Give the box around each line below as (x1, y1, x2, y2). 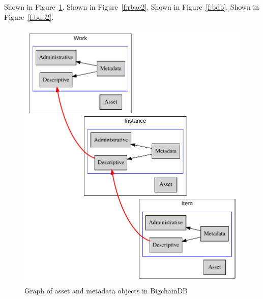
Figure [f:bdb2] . (4, 11, 54, 22)
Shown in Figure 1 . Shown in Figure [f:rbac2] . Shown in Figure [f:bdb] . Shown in (4, 2, 259, 12)
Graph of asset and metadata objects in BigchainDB (24, 285, 188, 295)
